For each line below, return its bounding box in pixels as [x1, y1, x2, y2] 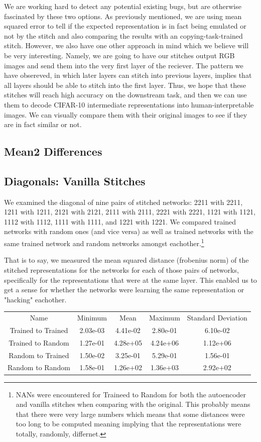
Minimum [77, 312, 107, 323]
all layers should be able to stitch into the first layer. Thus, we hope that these [4, 79, 246, 90]
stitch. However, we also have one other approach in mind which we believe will [4, 40, 249, 51]
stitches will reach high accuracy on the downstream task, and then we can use [4, 89, 247, 100]
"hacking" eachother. [4, 294, 67, 304]
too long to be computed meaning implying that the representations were [16, 418, 241, 429]
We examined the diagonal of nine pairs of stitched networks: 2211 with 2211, [4, 196, 243, 207]
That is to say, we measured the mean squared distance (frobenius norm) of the [4, 255, 249, 265]
